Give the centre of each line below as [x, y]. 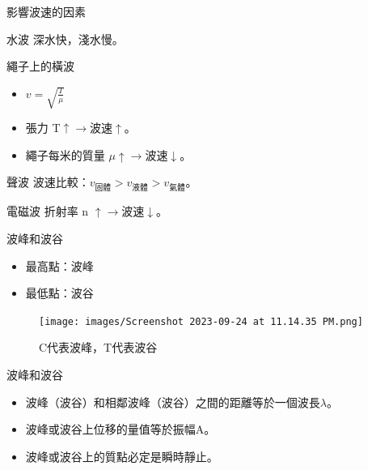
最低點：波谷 [59, 293]
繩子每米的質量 [65, 154]
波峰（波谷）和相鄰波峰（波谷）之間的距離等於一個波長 [173, 402]
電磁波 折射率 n [48, 211]
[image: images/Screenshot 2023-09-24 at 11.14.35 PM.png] [201, 321]
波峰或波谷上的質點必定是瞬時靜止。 [122, 456]
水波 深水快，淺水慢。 [65, 38]
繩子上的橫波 [40, 66]
